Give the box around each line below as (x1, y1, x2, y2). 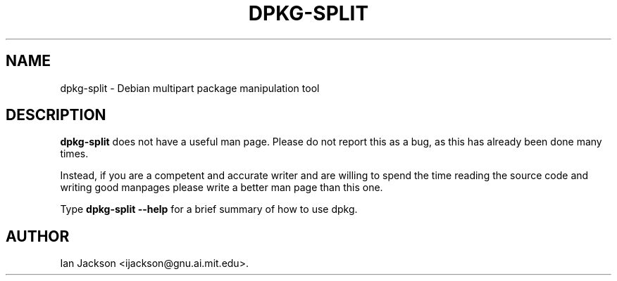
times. (60, 148, 89, 160)
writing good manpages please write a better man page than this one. (60, 181, 383, 194)
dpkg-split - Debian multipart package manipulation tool (60, 81, 320, 94)
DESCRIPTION (6, 106, 106, 124)
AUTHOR (6, 227, 70, 245)
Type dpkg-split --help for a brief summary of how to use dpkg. (60, 203, 358, 216)
